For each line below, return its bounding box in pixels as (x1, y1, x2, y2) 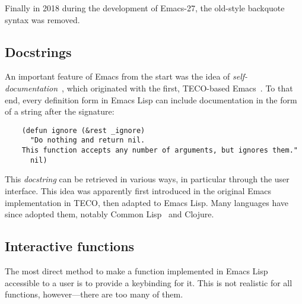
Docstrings (5, 42, 72, 61)
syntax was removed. (5, 13, 80, 26)
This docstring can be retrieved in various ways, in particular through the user (5, 173, 290, 185)
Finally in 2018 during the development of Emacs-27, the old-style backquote (5, 2, 285, 14)
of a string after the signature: (5, 105, 115, 118)
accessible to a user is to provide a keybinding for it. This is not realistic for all (5, 276, 293, 289)
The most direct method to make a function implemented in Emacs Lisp (5, 264, 268, 277)
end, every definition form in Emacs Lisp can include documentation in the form (5, 93, 297, 106)
